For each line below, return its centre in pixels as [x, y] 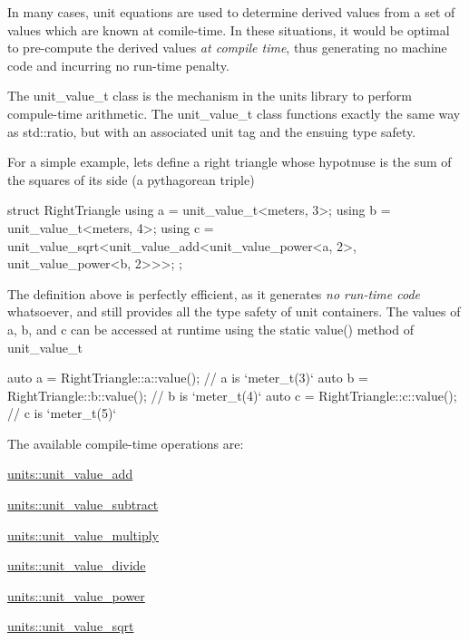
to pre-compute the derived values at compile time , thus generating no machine [227, 48]
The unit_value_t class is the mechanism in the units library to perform [210, 96]
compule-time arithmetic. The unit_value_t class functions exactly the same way [234, 113]
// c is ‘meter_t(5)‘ [62, 413]
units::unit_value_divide [77, 565]
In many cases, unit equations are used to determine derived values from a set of [231, 12]
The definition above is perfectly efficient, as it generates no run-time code [214, 293]
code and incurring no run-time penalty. [118, 65]
